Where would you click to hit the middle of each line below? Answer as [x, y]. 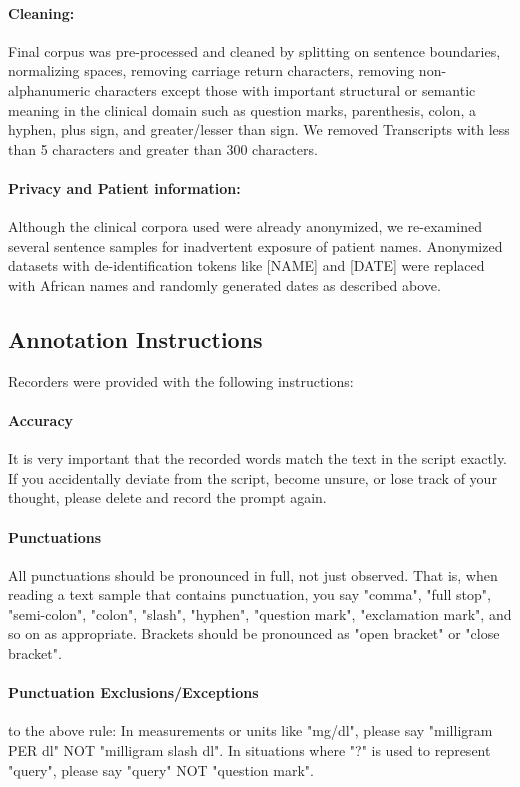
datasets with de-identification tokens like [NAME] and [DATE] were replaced [246, 265]
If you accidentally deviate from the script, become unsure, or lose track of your [252, 477]
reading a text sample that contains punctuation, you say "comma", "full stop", [249, 594]
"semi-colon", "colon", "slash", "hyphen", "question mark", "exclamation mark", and [260, 613]
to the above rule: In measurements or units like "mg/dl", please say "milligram [250, 730]
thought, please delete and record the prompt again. [167, 497]
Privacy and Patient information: [124, 187]
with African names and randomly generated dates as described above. [224, 284]
